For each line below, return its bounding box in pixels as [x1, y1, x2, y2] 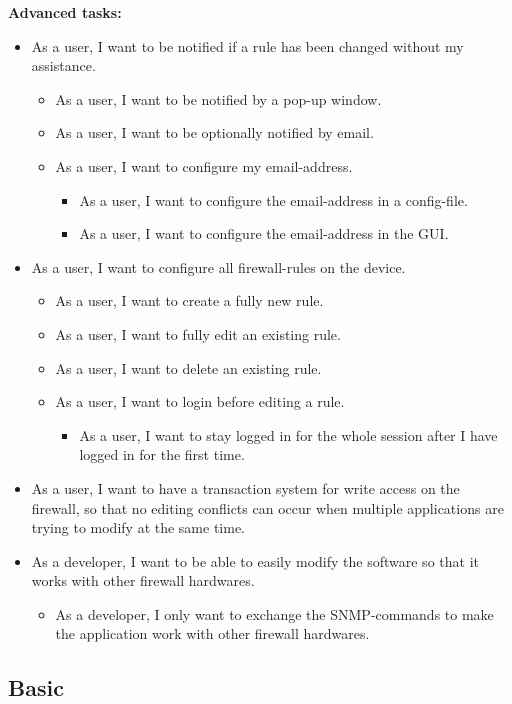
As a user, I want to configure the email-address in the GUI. [79, 223, 449, 244]
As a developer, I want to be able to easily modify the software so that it [31, 550, 479, 571]
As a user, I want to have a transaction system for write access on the [31, 477, 460, 498]
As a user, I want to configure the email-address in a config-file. [79, 189, 468, 210]
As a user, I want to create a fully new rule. [55, 290, 324, 311]
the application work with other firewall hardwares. [55, 623, 370, 644]
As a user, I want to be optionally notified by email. [55, 122, 374, 143]
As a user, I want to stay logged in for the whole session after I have [79, 424, 498, 445]
